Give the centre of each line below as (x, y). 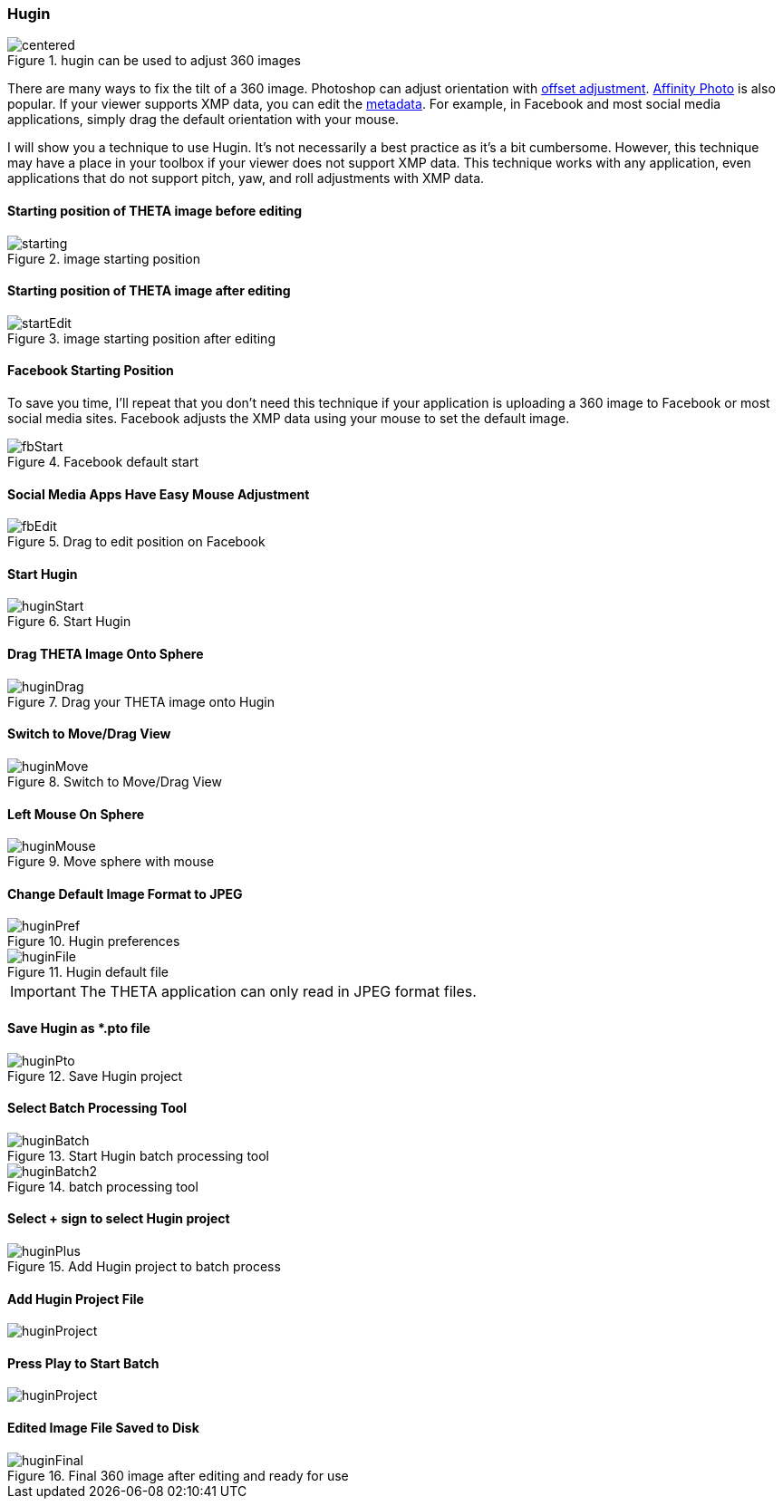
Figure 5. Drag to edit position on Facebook (136, 542)
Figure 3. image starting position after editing (141, 338)
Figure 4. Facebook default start (103, 462)
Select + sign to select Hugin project (119, 1219)
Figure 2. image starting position (104, 258)
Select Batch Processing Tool (97, 1108)
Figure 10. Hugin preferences (94, 941)
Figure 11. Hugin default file (88, 972)
